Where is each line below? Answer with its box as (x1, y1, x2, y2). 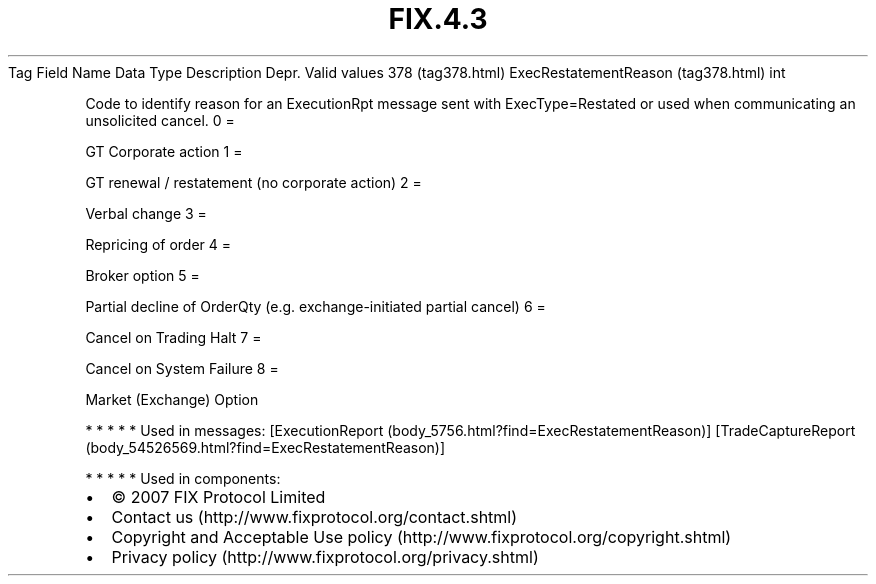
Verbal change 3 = (85, 204, 207, 222)
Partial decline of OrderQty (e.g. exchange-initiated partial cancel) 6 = (85, 297, 546, 315)
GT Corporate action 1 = (85, 142, 243, 160)
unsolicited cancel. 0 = (85, 111, 235, 129)
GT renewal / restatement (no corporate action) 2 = (85, 173, 422, 191)
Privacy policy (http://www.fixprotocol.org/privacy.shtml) (111, 546, 539, 567)
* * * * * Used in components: (85, 469, 281, 487)
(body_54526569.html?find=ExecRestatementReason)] (85, 438, 446, 456)
